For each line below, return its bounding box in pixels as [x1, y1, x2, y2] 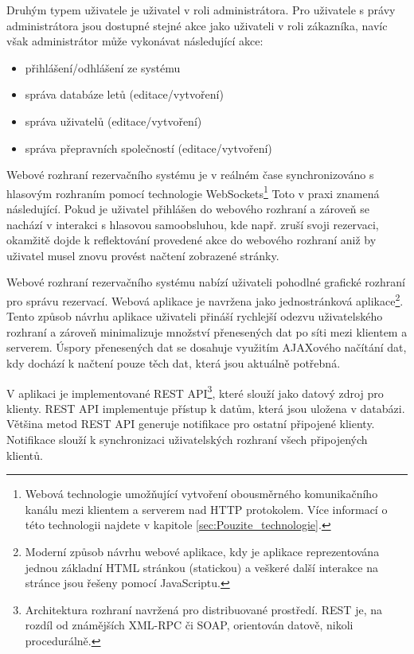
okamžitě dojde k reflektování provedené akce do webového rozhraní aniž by [6, 232, 377, 248]
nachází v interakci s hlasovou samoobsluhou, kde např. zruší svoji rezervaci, [6, 216, 379, 232]
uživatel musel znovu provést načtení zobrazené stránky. [6, 247, 279, 263]
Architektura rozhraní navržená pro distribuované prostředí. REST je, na [25, 601, 382, 617]
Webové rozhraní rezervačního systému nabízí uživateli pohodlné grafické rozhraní [6, 274, 405, 290]
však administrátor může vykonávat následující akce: [6, 33, 264, 49]
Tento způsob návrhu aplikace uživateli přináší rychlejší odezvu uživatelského [6, 308, 383, 325]
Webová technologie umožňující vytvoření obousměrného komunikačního [25, 485, 378, 502]
